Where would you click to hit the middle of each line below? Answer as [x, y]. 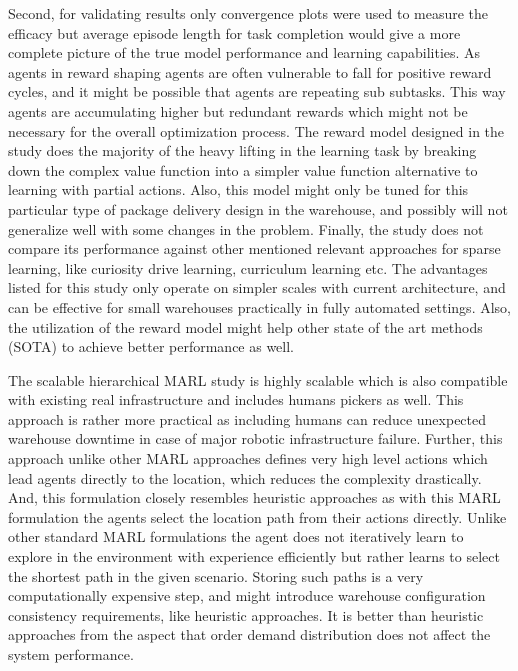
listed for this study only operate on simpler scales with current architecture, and [257, 287]
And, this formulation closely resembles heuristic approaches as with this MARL [254, 497]
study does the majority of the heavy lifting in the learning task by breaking [242, 150]
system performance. [71, 654]
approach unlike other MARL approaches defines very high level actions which [248, 458]
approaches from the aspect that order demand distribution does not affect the [249, 634]
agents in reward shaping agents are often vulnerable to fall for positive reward [250, 71]
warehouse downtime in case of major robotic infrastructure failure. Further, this [255, 438]
